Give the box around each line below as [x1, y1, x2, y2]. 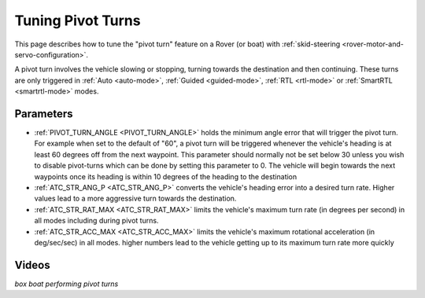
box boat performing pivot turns [14, 279, 119, 289]
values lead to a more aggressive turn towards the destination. [34, 193, 237, 204]
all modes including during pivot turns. [34, 216, 159, 226]
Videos [14, 258, 50, 271]
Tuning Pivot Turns [14, 12, 141, 29]
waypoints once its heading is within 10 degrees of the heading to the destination [34, 171, 297, 181]
